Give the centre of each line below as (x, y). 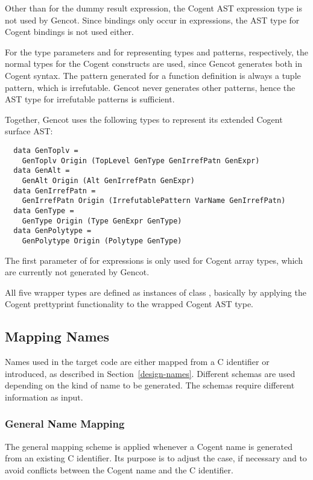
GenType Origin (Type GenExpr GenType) (102, 221)
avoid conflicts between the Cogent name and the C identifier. (119, 469)
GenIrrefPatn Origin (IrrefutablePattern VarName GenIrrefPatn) (154, 201)
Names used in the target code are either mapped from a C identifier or (137, 362)
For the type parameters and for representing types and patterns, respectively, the (156, 51)
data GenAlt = (42, 171)
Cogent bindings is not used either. (69, 32)
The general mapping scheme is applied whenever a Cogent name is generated (149, 446)
